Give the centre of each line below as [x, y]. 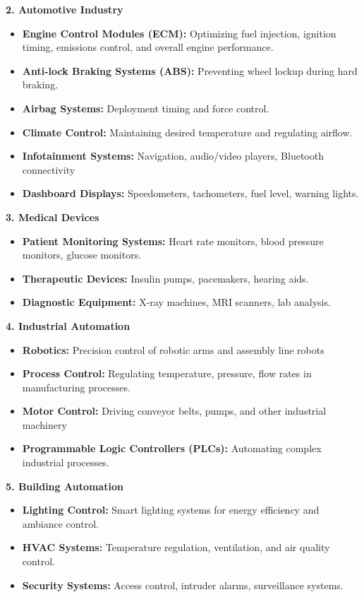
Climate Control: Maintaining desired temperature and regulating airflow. [187, 132]
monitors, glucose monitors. [82, 255]
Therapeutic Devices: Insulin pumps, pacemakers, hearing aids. [165, 278]
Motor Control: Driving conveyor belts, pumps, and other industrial [174, 411]
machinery [44, 424]
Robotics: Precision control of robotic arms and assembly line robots [173, 349]
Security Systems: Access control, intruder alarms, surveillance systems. [183, 585]
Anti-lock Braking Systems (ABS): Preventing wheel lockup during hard [190, 70]
